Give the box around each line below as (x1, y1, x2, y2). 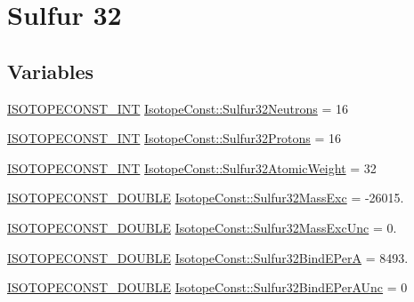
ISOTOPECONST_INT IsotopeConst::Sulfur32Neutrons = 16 (7, 99, 349, 117)
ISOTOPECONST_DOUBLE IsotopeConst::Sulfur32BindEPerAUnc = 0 (7, 278, 408, 297)
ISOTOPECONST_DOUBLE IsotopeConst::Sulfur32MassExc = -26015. (7, 188, 404, 207)
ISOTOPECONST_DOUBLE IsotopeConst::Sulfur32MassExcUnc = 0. (7, 218, 397, 236)
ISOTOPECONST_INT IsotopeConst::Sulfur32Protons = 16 (7, 129, 342, 147)
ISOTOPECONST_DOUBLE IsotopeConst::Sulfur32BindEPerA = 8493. (7, 248, 409, 266)
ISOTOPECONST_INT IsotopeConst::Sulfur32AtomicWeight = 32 (7, 158, 377, 177)
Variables (7, 57, 94, 84)
